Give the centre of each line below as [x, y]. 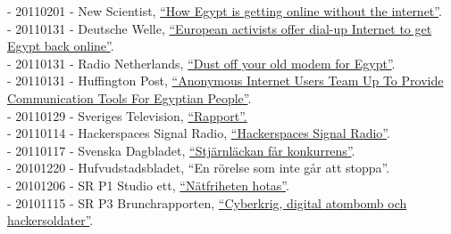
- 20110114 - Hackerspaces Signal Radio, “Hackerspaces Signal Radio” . [199, 133]
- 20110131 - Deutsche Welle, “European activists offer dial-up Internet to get [220, 28]
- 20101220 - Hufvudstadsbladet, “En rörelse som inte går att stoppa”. [199, 168]
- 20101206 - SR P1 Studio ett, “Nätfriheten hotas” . [148, 185]
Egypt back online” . [61, 46]
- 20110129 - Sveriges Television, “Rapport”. [127, 115]
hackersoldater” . [50, 220]
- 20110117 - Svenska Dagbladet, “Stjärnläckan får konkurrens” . [181, 150]
